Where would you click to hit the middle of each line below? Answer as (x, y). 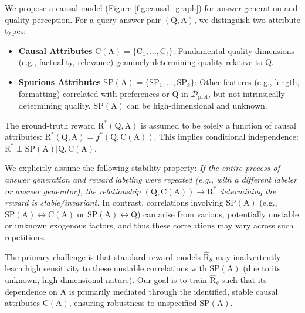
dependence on (31, 291)
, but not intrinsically (247, 93)
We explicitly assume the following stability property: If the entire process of (142, 168)
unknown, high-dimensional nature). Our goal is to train (106, 280)
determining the (248, 191)
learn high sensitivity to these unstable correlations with (106, 268)
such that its (244, 280)
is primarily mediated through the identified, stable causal (173, 291)
